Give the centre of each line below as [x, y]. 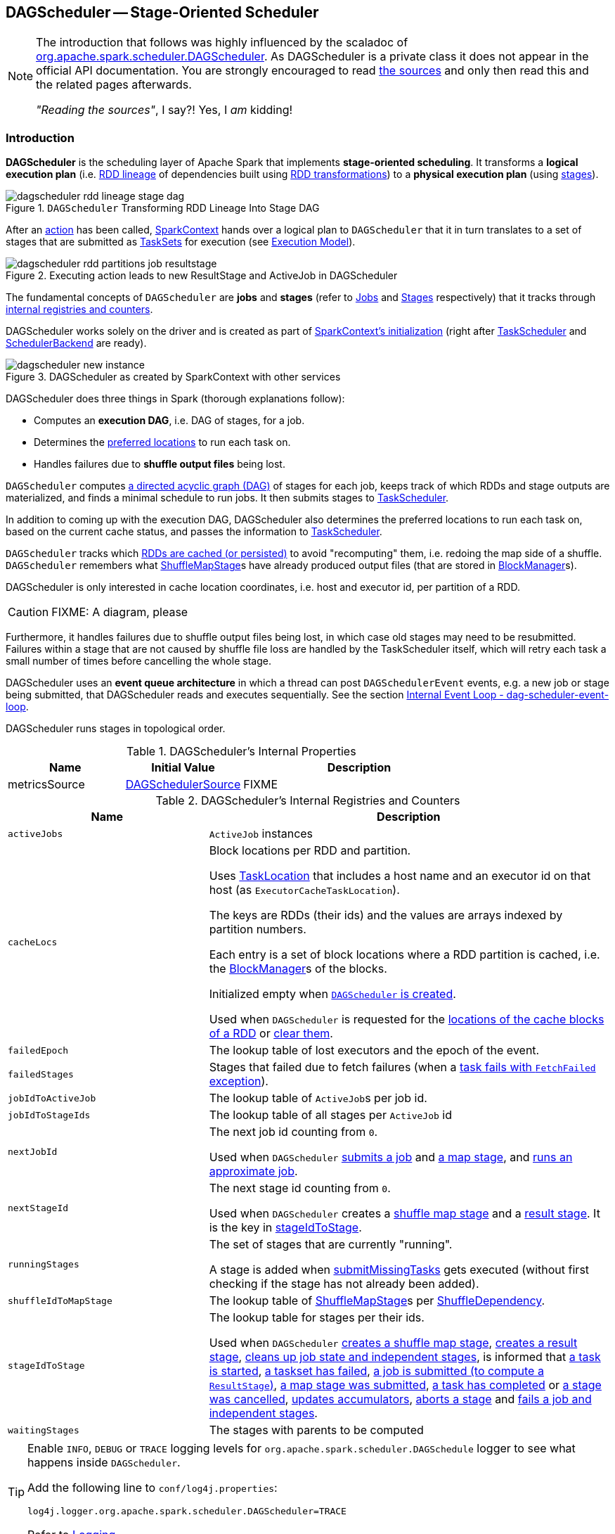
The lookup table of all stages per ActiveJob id [331, 1115]
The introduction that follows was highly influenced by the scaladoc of [222, 43]
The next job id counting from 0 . [293, 1132]
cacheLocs [33, 942]
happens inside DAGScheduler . [104, 1463]
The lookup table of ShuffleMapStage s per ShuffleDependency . [377, 1301]
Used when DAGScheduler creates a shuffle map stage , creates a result [393, 1343]
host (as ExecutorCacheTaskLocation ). [304, 890]
